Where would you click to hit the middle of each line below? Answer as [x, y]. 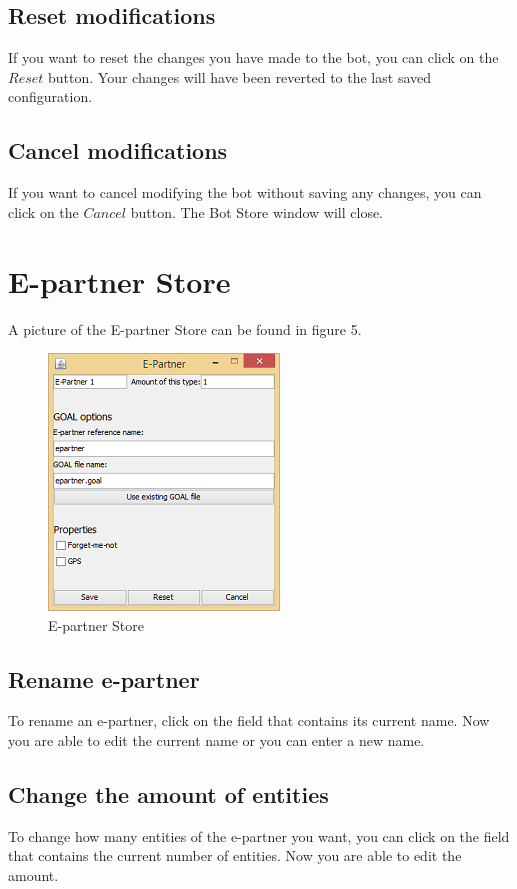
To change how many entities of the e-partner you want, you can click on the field [259, 835]
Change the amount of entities [168, 794]
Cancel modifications [118, 150]
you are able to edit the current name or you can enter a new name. [216, 740]
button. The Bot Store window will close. [257, 211]
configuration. [50, 96]
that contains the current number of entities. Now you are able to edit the [235, 855]
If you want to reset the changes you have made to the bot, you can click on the [253, 57]
